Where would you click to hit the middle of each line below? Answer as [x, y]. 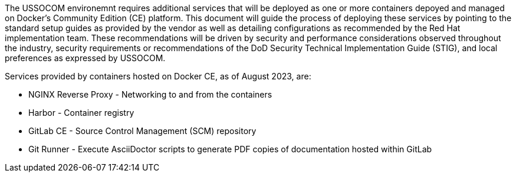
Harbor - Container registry [81, 113]
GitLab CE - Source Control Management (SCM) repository [142, 131]
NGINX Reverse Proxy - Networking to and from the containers [150, 94]
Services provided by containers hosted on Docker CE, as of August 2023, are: [158, 76]
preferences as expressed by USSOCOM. [85, 58]
